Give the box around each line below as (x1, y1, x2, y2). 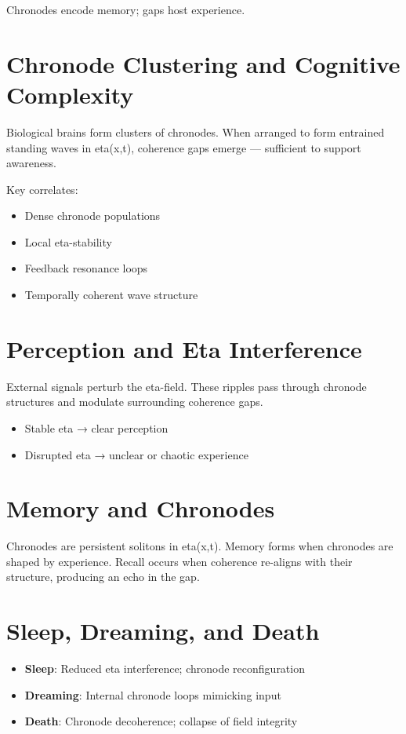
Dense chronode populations (24, 207, 161, 224)
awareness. (6, 155, 56, 171)
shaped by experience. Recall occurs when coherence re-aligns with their (6, 553, 353, 569)
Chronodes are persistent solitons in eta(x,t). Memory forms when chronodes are (6, 538, 393, 554)
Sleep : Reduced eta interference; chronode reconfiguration (24, 660, 305, 677)
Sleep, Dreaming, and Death (6, 615, 320, 647)
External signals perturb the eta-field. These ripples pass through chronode (6, 378, 367, 394)
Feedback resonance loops (24, 260, 148, 276)
